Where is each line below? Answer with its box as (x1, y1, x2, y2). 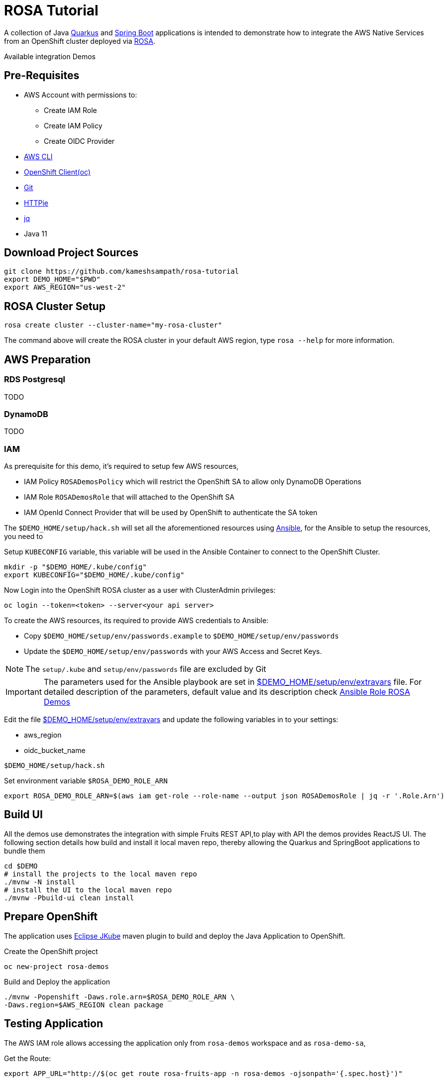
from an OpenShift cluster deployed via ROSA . (4, 36, 155, 45)
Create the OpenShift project (4, 947, 98, 956)
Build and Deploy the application (4, 977, 110, 986)
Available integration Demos (4, 52, 96, 61)
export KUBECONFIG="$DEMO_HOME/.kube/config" (4, 571, 185, 579)
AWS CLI (24, 152, 53, 161)
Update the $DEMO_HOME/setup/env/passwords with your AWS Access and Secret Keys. (24, 647, 322, 655)
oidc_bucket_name (24, 746, 86, 755)
